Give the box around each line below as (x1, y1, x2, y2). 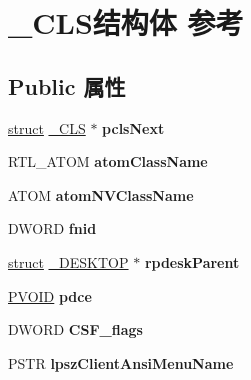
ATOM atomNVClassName (8, 184, 194, 205)
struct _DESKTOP (8, 251, 129, 272)
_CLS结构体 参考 (8, 2, 244, 43)
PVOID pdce (8, 285, 92, 306)
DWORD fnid (8, 218, 97, 239)
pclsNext (102, 117, 165, 138)
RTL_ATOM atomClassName (8, 151, 208, 172)
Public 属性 (8, 70, 126, 101)
